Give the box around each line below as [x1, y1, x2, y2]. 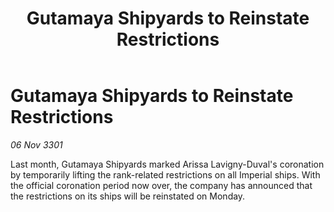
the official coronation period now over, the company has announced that [10, 179, 313, 191]
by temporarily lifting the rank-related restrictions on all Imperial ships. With [10, 168, 321, 181]
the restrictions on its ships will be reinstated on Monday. [10, 190, 246, 202]
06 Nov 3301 [10, 138, 63, 151]
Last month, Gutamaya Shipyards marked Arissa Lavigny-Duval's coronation [10, 158, 325, 170]
